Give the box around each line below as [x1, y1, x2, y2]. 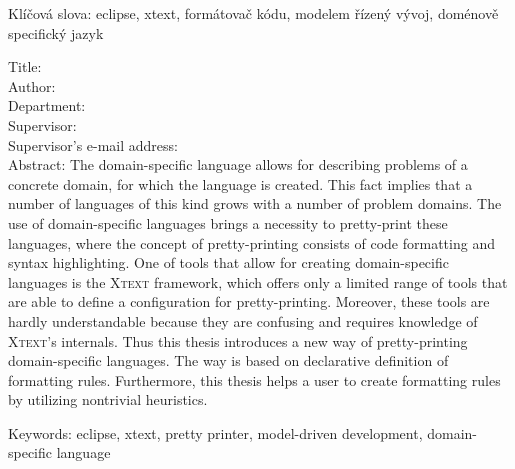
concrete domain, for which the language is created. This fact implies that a [8, 173, 473, 194]
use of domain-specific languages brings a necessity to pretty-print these [8, 212, 448, 233]
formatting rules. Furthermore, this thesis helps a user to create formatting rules [8, 369, 501, 390]
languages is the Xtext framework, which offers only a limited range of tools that [8, 271, 508, 292]
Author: [8, 75, 56, 96]
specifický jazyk [8, 22, 104, 43]
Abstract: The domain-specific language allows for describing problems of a [8, 154, 468, 175]
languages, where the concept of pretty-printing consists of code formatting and [8, 232, 495, 253]
